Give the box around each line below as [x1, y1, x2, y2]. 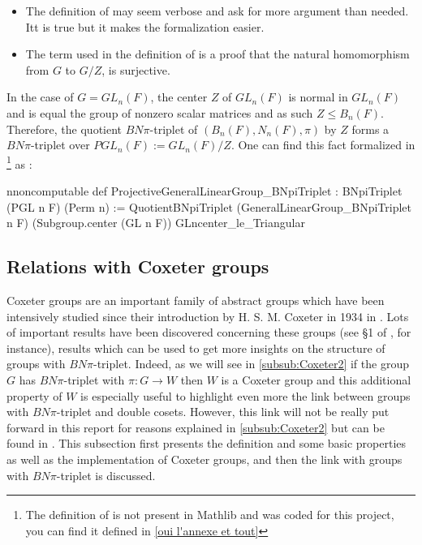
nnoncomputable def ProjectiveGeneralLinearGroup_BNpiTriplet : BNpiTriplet [6, 182, 403, 199]
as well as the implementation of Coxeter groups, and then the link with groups [6, 450, 403, 467]
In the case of [6, 88, 74, 105]
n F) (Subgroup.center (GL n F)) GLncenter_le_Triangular [6, 214, 305, 231]
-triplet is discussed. [56, 466, 156, 483]
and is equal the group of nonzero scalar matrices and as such [6, 104, 313, 121]
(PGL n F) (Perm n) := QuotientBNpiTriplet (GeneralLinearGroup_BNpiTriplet [6, 198, 411, 215]
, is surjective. [101, 61, 170, 78]
